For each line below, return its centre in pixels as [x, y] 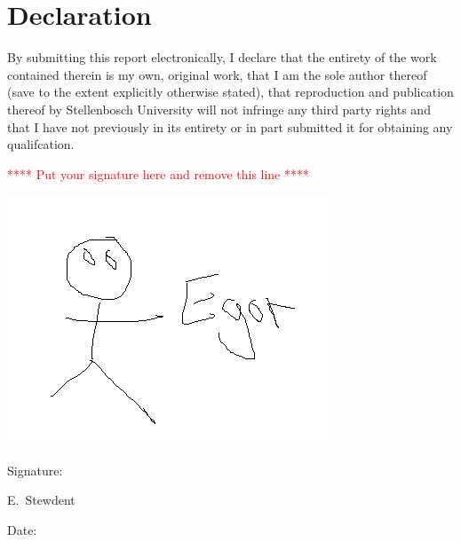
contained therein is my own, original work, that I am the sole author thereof [217, 74]
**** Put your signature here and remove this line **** [159, 173]
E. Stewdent [41, 500]
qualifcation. [41, 144]
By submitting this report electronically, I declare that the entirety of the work [222, 57]
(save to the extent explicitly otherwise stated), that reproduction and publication [230, 92]
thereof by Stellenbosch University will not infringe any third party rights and [219, 109]
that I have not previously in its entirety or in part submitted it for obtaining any [230, 126]
